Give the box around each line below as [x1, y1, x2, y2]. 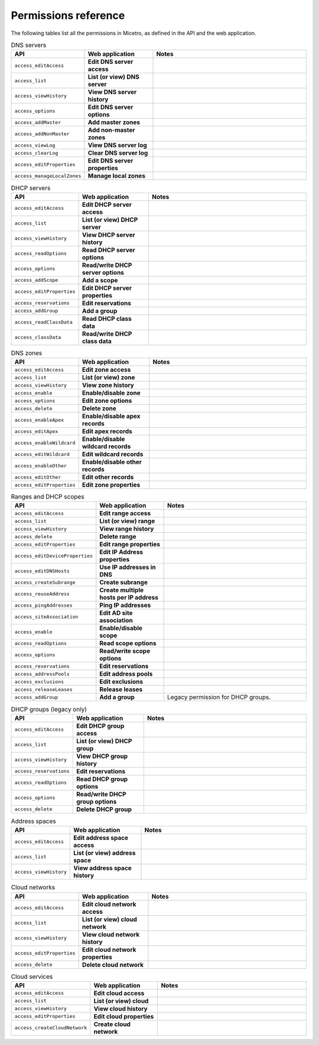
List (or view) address [73, 849, 136, 857]
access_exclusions [14, 678, 64, 685]
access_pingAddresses [14, 602, 73, 608]
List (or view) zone [82, 373, 135, 382]
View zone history [82, 381, 134, 389]
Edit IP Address [99, 548, 144, 556]
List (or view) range [99, 517, 155, 525]
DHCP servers [11, 184, 51, 192]
